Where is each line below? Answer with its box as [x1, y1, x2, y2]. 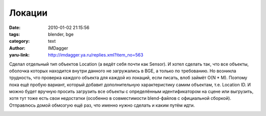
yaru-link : [9, 52, 30, 58]
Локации [9, 7, 48, 18]
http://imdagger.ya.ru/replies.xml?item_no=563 [48, 52, 144, 58]
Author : [9, 45, 26, 51]
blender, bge [48, 31, 74, 37]
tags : [9, 31, 20, 37]
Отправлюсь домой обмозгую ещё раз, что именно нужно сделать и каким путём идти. [9, 102, 195, 108]
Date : [9, 25, 21, 30]
